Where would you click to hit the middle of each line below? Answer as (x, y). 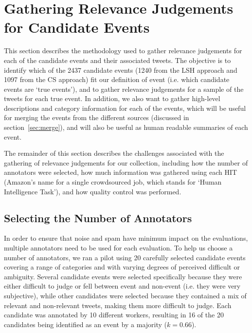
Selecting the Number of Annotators (98, 218)
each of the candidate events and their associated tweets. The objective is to (117, 60)
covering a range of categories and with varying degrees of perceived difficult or (122, 267)
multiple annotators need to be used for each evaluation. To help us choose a (118, 248)
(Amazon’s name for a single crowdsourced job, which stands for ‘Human (113, 182)
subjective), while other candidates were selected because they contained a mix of (125, 295)
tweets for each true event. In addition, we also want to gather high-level (112, 98)
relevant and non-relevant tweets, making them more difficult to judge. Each (118, 305)
